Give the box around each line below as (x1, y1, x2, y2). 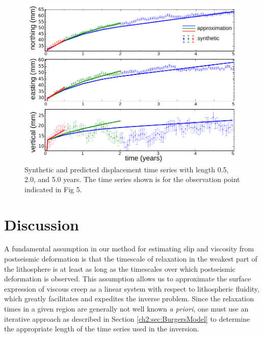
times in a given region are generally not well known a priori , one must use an (4, 303, 249, 314)
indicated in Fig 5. (24, 184, 82, 194)
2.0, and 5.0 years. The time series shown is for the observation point (24, 174, 240, 185)
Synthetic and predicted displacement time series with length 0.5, (24, 164, 229, 174)
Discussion (4, 214, 79, 235)
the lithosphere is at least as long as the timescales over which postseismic (4, 263, 235, 274)
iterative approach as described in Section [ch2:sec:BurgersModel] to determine (4, 313, 250, 324)
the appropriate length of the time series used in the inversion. (4, 323, 199, 334)
